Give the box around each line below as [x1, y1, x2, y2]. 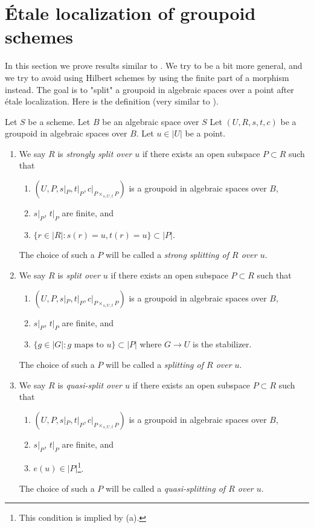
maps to [74, 341, 104, 350]
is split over [57, 269, 100, 282]
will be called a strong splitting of [106, 248, 229, 261]
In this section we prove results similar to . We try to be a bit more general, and [5, 59, 303, 72]
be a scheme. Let [28, 115, 91, 127]
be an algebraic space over [102, 115, 199, 127]
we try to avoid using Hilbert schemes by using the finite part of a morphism [5, 71, 289, 83]
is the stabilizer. [193, 338, 252, 350]
